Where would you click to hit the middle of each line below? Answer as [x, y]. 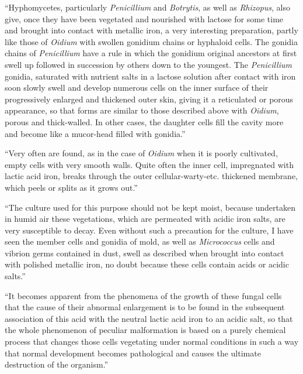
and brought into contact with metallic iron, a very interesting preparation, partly [151, 30]
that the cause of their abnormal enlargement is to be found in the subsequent [145, 307]
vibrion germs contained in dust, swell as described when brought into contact [144, 253]
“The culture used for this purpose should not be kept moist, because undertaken [150, 207]
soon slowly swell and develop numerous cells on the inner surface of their [137, 88]
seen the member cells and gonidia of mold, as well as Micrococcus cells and [140, 241]
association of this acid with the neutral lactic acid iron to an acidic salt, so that [149, 318]
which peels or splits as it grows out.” [71, 187]
